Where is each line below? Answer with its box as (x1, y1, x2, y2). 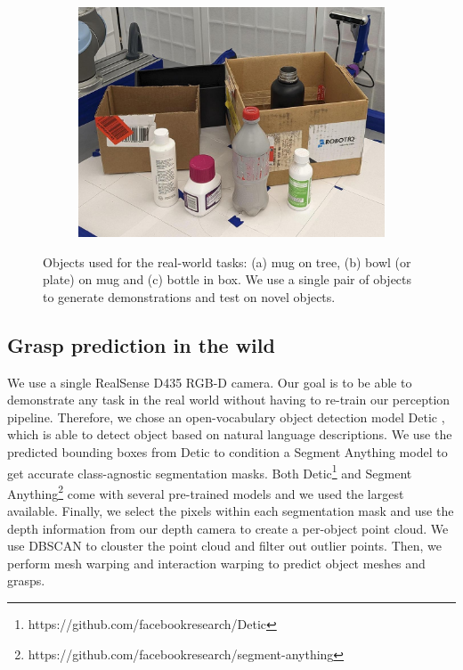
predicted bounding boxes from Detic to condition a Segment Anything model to (7, 442, 448, 461)
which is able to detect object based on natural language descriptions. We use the (7, 425, 452, 444)
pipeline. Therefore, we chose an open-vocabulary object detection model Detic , (7, 407, 445, 426)
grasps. (7, 571, 45, 590)
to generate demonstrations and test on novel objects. (43, 287, 336, 306)
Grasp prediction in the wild (7, 331, 275, 358)
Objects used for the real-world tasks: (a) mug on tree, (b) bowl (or (43, 252, 411, 271)
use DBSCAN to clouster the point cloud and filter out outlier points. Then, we (7, 536, 443, 555)
